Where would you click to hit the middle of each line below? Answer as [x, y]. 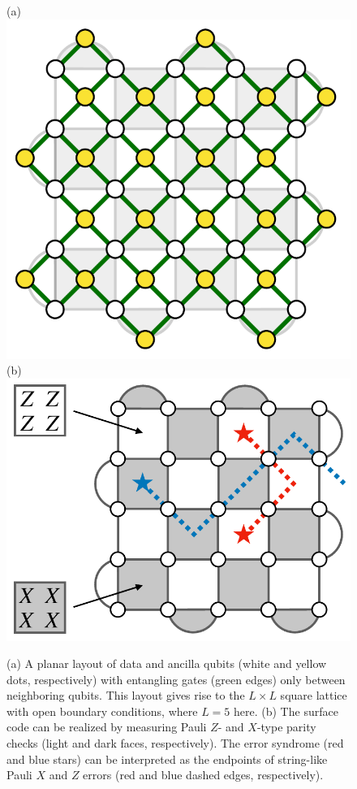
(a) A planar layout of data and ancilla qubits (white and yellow [167, 663]
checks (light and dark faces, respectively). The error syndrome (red [175, 743]
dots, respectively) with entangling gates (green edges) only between [176, 679]
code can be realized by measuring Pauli [107, 727]
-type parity [286, 727]
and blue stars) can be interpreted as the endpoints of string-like [167, 759]
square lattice [314, 695]
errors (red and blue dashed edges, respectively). [203, 775]
